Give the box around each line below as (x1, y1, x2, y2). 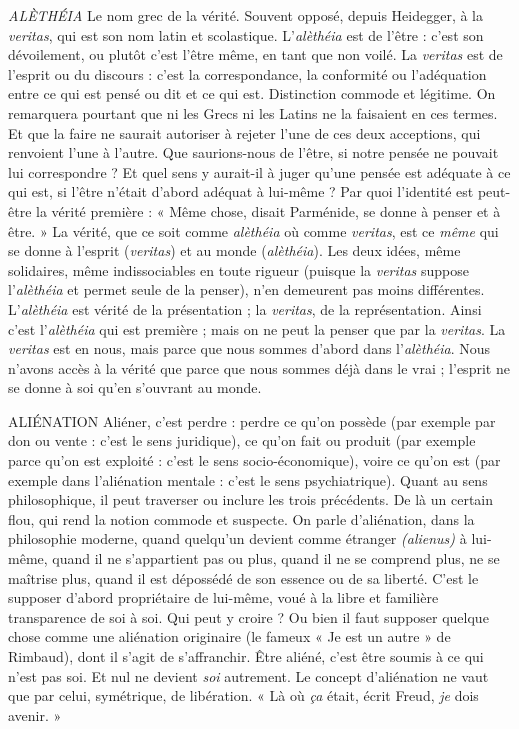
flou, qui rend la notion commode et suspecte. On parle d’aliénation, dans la (8, 508, 475, 529)
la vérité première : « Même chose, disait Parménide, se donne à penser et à (36, 200, 501, 221)
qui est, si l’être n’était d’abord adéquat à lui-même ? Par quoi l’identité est (8, 181, 474, 202)
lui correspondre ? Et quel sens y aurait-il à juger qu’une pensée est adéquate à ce (8, 161, 511, 182)
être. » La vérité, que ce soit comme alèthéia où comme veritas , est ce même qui (8, 220, 499, 241)
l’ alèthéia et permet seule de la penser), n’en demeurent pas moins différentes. (8, 279, 485, 300)
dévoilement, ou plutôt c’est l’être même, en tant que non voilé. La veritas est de (8, 44, 503, 65)
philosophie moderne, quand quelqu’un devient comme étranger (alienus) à (8, 528, 467, 549)
